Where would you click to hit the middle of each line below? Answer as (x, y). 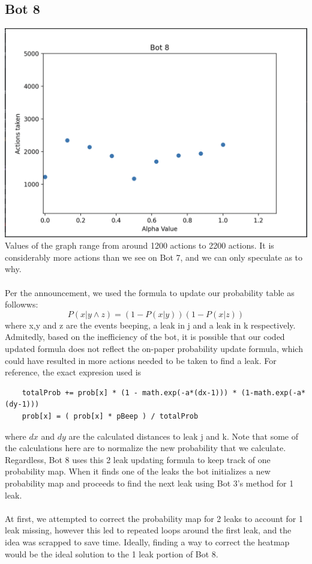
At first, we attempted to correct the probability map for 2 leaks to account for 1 (154, 518)
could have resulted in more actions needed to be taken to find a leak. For (141, 360)
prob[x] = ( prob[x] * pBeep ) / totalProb (110, 416)
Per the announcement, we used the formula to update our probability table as (150, 292)
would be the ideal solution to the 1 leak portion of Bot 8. (112, 553)
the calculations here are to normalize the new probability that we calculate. (145, 448)
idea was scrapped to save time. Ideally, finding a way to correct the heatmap (147, 541)
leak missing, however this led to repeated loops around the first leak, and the (148, 530)
